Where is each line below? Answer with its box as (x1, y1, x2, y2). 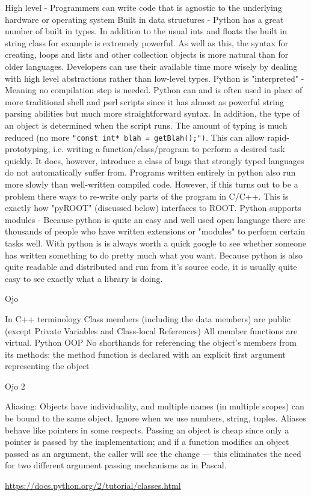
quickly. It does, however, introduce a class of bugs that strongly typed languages (5, 154, 304, 167)
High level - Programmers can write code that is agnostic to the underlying (5, 1, 282, 13)
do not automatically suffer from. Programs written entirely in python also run (5, 166, 296, 179)
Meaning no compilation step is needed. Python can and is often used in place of (5, 84, 303, 96)
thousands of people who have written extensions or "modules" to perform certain (5, 225, 306, 237)
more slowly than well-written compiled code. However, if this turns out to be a (5, 177, 298, 190)
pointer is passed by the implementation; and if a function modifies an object (5, 435, 289, 448)
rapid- (267, 130, 289, 143)
